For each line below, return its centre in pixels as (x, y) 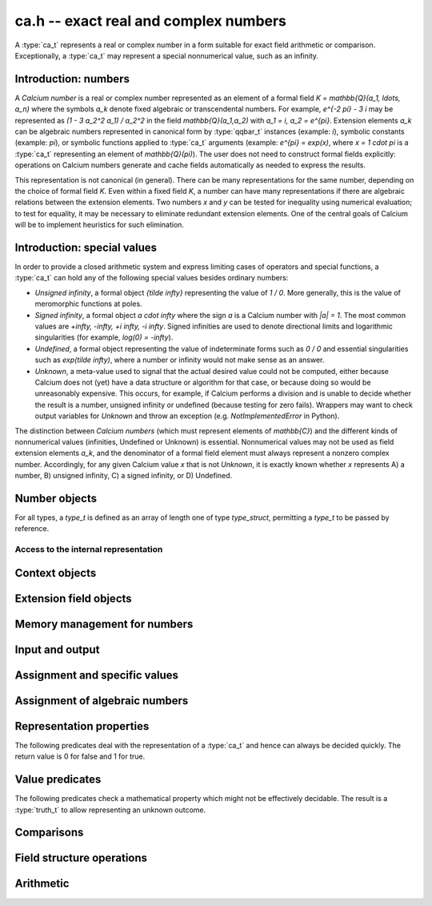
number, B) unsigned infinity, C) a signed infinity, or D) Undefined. (124, 476)
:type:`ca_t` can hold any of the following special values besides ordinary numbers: (152, 278)
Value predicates (58, 780)
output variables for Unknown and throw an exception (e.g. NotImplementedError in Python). (187, 416)
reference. (32, 529)
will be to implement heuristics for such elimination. (99, 225)
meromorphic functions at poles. (89, 304)
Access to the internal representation (89, 550)
